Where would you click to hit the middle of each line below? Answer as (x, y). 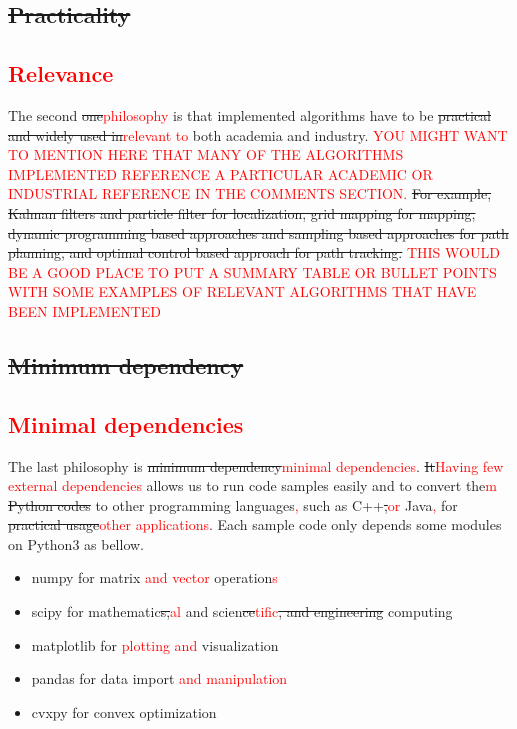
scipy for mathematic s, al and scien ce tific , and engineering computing (242, 611)
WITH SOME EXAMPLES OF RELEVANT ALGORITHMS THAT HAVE (242, 291)
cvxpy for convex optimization (124, 711)
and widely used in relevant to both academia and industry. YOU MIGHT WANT (258, 134)
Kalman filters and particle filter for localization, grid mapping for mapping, (242, 212)
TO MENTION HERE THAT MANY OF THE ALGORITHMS (206, 154)
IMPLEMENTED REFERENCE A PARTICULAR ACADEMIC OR (220, 173)
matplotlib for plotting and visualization (155, 644)
